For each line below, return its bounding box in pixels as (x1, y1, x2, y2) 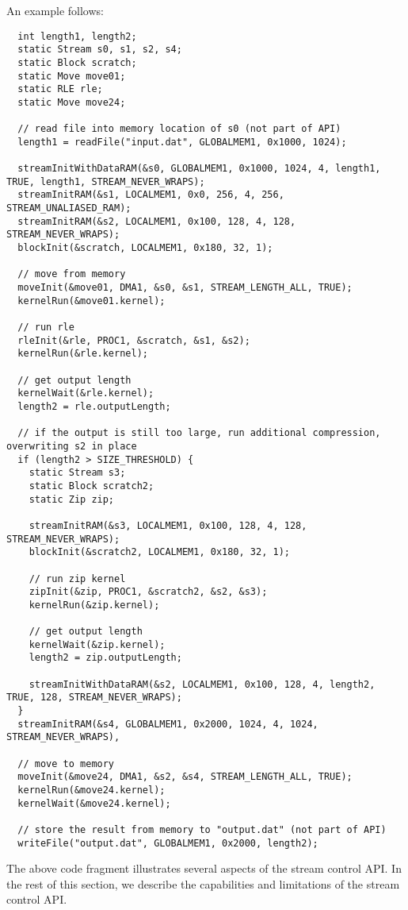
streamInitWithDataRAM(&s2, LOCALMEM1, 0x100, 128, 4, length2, (29, 678, 376, 690)
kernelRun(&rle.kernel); (17, 348, 148, 360)
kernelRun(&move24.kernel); (17, 785, 166, 796)
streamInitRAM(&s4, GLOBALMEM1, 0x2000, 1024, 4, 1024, (17, 718, 318, 730)
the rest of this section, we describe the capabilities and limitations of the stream (6, 875, 400, 892)
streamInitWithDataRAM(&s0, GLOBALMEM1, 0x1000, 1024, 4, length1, (17, 163, 381, 175)
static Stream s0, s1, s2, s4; (17, 44, 182, 56)
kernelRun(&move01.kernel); (17, 295, 166, 307)
